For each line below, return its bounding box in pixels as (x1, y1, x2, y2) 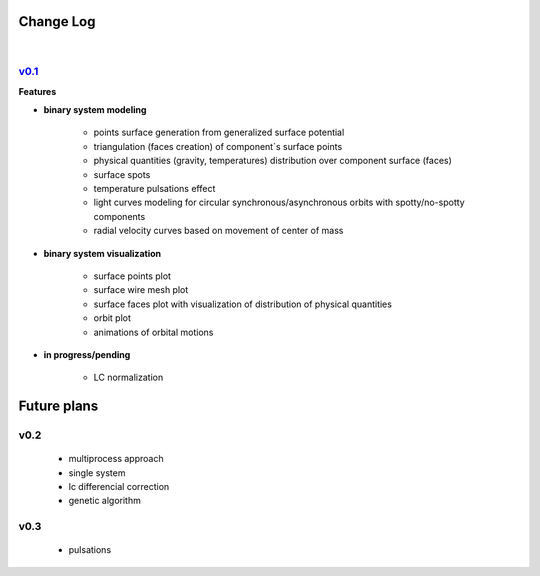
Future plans (18, 398, 99, 415)
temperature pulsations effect (93, 183, 216, 194)
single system (68, 466, 126, 479)
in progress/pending (43, 348, 131, 360)
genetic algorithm (68, 495, 142, 507)
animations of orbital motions (93, 326, 214, 338)
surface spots (93, 168, 151, 180)
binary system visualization (43, 247, 162, 259)
